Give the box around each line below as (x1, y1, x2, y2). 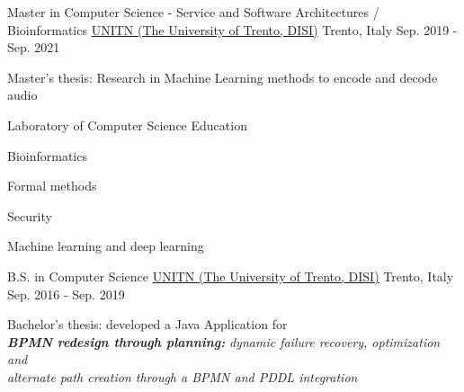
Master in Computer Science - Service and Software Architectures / (7, 3, 379, 21)
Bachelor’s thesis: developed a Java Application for (7, 315, 288, 334)
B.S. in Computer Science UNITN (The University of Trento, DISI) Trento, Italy (7, 266, 454, 285)
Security (7, 206, 52, 225)
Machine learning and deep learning (7, 236, 204, 255)
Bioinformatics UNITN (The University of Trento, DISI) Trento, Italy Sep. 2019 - (7, 20, 458, 39)
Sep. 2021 (7, 38, 60, 57)
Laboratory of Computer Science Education (7, 115, 247, 134)
